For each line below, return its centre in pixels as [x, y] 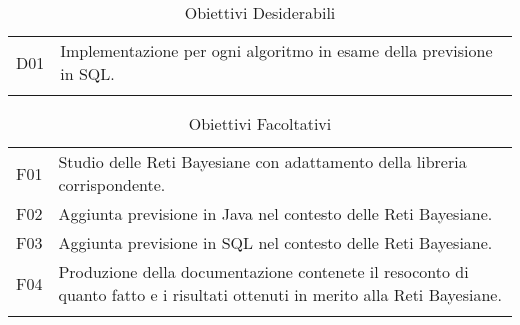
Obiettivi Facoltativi [260, 123]
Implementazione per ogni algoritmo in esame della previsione [276, 50]
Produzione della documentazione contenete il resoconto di [263, 271]
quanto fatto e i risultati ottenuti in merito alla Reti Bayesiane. [280, 294]
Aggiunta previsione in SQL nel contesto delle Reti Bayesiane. [275, 242]
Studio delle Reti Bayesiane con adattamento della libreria [262, 161]
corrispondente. [112, 184]
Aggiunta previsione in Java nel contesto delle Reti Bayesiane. [275, 213]
